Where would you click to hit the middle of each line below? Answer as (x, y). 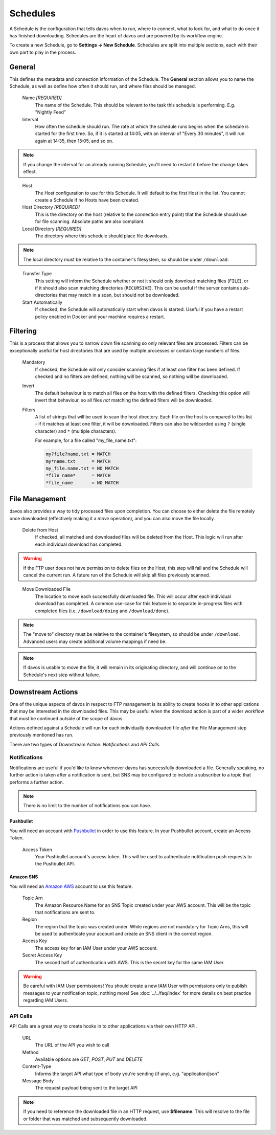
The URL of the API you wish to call (72, 1045)
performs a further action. (37, 782)
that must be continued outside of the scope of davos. (66, 718)
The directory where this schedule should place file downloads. (102, 236)
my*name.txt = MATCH (78, 461)
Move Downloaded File (47, 589)
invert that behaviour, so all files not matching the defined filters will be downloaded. (124, 400)
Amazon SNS (24, 877)
